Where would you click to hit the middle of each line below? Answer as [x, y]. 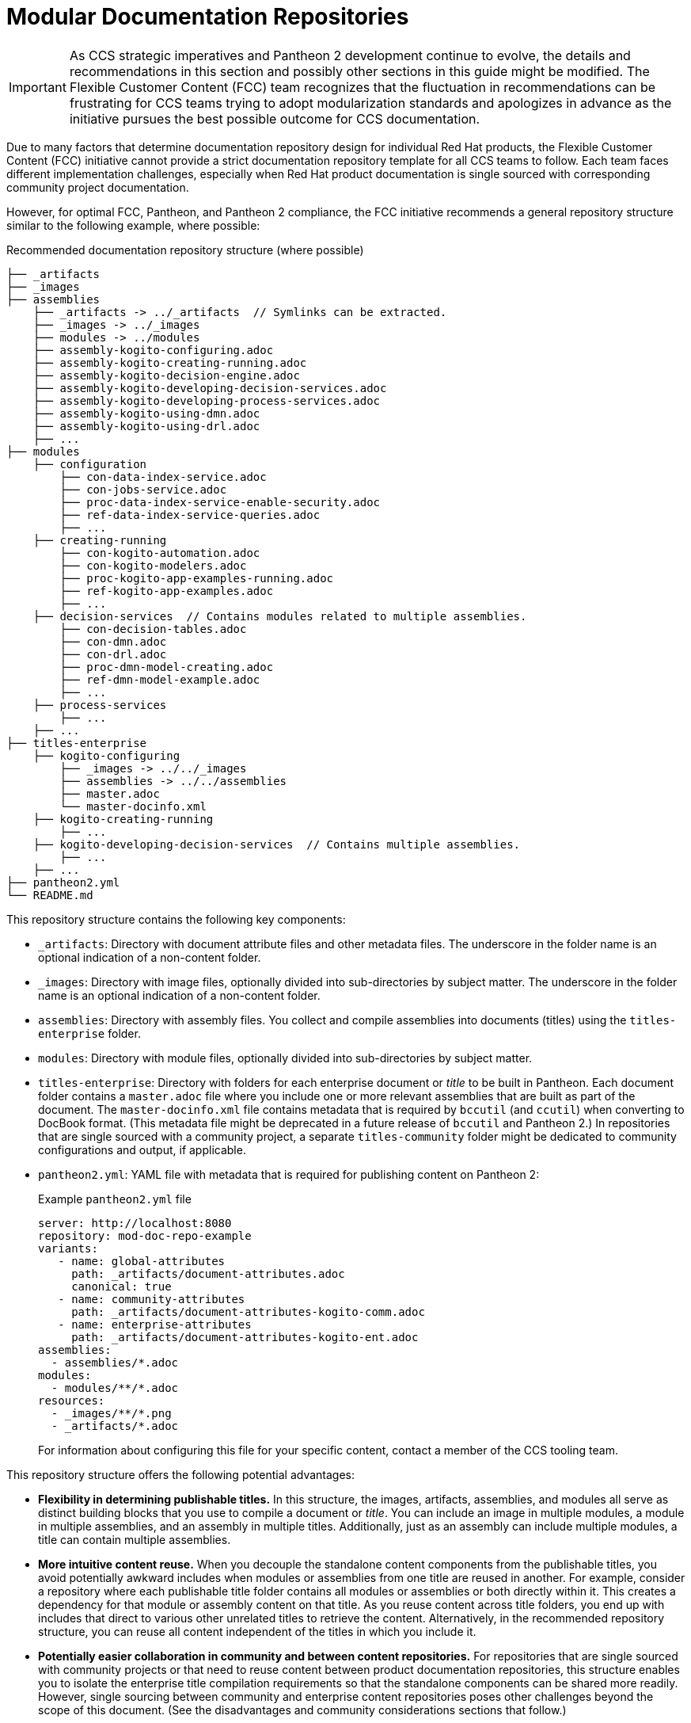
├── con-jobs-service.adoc [143, 489]
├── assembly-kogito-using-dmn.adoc [146, 413]
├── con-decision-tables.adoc [153, 629]
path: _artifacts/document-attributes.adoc [208, 1273]
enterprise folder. [89, 1033]
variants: [68, 1248]
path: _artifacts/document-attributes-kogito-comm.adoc [248, 1311]
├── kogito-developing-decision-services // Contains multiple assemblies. [277, 844]
